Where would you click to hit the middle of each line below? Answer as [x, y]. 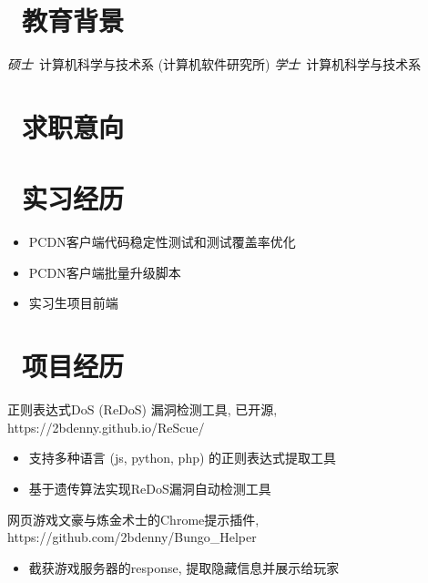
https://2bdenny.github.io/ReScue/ [106, 427]
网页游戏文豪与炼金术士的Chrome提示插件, [133, 519]
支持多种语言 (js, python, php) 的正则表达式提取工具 [183, 458]
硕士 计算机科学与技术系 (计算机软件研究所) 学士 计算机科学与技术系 [214, 64]
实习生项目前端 [73, 303]
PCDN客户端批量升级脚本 [105, 272]
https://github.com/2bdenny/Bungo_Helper [132, 537]
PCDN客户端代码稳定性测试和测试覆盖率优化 [162, 242]
